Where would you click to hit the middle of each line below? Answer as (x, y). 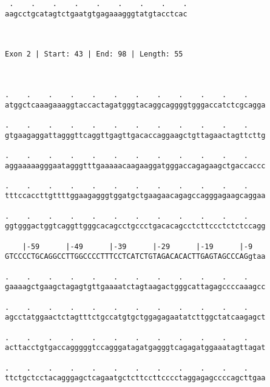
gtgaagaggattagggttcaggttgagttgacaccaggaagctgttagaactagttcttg (135, 135)
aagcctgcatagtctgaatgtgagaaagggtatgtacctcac (96, 14)
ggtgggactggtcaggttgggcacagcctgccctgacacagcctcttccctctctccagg (135, 226)
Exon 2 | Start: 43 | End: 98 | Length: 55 (94, 54)
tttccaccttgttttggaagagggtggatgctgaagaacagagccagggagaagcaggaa (135, 196)
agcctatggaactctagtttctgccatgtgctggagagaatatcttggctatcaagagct (135, 317)
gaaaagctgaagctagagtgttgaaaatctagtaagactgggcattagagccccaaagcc (135, 287)
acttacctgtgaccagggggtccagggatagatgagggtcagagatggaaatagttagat (135, 348)
